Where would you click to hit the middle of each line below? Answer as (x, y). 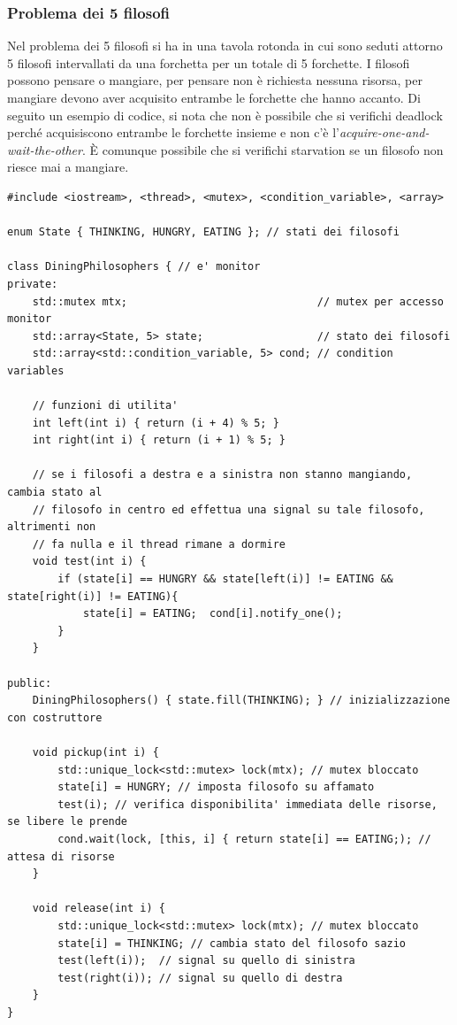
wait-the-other (45, 149)
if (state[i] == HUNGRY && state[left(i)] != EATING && (225, 579)
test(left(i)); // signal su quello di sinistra (206, 961)
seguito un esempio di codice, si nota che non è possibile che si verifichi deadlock (225, 115)
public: (30, 683)
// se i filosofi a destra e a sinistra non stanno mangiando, (222, 475)
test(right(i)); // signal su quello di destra (200, 978)
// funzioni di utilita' (105, 406)
